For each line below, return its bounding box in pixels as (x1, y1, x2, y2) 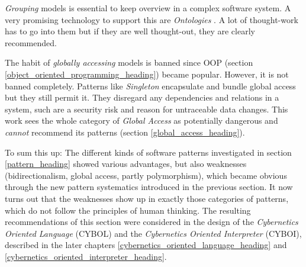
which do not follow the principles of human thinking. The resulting (5, 204, 251, 216)
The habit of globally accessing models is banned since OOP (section (5, 56, 253, 69)
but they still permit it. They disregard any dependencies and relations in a (5, 91, 279, 104)
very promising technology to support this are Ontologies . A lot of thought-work (5, 13, 298, 25)
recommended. (5, 36, 57, 49)
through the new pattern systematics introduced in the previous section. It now (5, 181, 293, 193)
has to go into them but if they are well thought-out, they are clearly (5, 25, 255, 37)
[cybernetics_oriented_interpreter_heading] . (5, 250, 167, 262)
